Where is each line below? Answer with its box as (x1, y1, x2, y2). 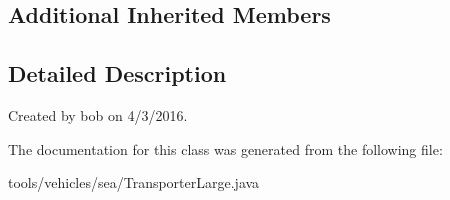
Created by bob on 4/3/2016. (8, 104, 188, 125)
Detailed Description (8, 58, 227, 89)
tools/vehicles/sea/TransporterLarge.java (8, 172, 260, 193)
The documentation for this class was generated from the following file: (8, 138, 443, 159)
